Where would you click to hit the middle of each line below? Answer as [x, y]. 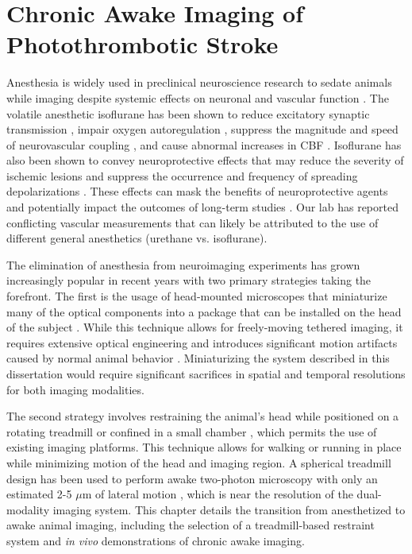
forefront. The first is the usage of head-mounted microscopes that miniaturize [197, 296]
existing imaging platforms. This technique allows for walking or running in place [204, 447]
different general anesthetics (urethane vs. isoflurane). [137, 238]
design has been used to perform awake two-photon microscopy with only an [192, 478]
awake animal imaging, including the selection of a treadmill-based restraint [191, 525]
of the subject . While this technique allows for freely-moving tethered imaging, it [205, 327]
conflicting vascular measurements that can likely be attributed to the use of [193, 222]
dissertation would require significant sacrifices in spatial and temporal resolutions [206, 374]
